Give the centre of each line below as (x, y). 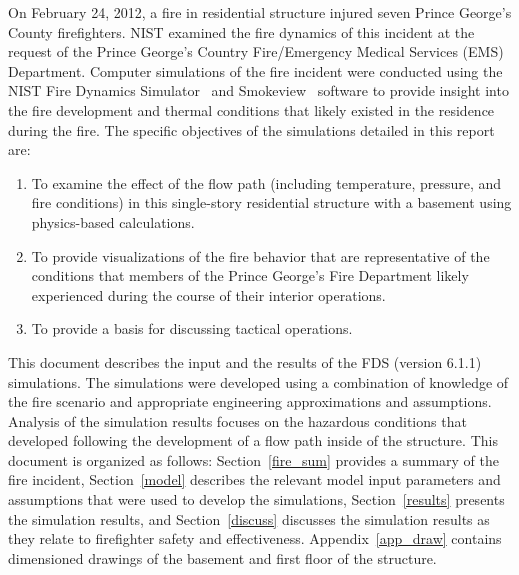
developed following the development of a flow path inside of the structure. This (253, 440)
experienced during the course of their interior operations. (208, 294)
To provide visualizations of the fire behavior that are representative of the (260, 255)
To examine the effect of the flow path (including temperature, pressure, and (266, 182)
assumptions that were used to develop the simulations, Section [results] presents (256, 499)
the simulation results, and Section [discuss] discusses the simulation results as (249, 518)
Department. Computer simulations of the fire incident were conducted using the (255, 70)
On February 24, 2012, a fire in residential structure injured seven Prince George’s (260, 12)
